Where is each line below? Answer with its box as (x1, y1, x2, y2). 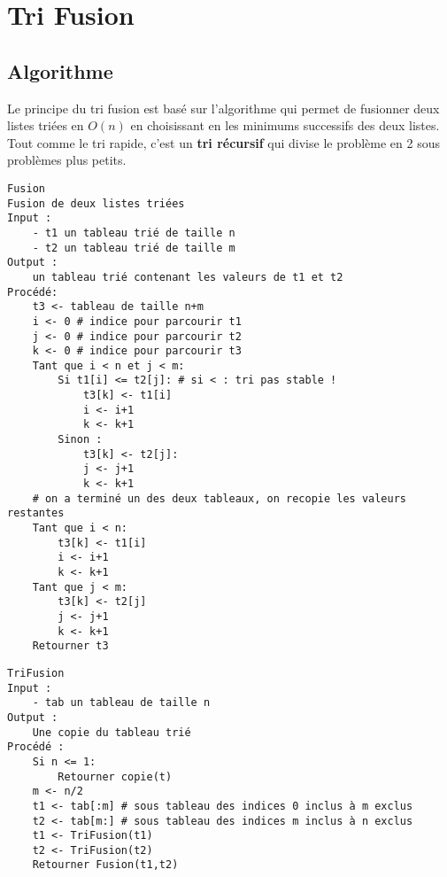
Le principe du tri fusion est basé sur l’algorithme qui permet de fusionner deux (7, 98, 440, 117)
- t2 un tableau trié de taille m (32, 241, 235, 254)
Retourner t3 (32, 640, 109, 653)
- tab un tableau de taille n (32, 696, 211, 710)
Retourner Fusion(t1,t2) (32, 858, 179, 872)
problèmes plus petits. (7, 151, 127, 169)
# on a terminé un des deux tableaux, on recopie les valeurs (32, 492, 407, 505)
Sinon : (58, 433, 103, 446)
